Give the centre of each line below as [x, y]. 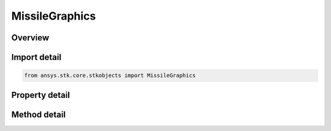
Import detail [36, 57]
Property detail [41, 95]
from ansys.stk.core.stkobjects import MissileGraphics [110, 76]
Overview [30, 38]
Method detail [39, 114]
